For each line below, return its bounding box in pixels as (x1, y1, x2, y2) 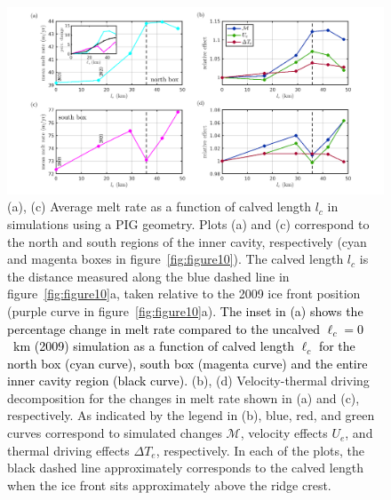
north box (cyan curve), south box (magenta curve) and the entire (7, 353, 368, 372)
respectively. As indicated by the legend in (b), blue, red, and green (7, 406, 375, 425)
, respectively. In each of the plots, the (156, 440, 364, 459)
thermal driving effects (7, 440, 130, 459)
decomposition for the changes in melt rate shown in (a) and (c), (7, 388, 360, 407)
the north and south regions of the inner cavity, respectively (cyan (7, 232, 367, 250)
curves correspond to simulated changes (7, 424, 222, 442)
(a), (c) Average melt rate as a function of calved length (7, 197, 311, 216)
